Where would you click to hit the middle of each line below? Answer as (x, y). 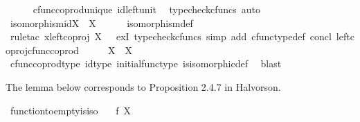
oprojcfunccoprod (42, 50)
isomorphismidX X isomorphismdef (101, 23)
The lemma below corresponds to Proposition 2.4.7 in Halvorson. (143, 86)
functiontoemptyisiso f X (71, 110)
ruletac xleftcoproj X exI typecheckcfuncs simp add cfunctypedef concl (171, 36)
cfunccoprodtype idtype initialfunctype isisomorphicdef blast (146, 63)
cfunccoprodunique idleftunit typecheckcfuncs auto (147, 9)
